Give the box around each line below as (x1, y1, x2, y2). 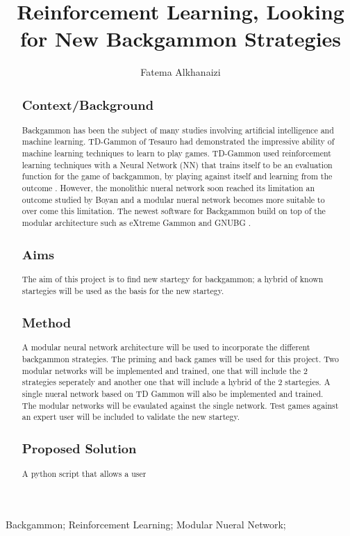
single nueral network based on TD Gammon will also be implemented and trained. (22, 388, 324, 400)
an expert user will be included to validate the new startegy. (22, 411, 240, 423)
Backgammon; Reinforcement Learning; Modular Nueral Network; (6, 517, 286, 532)
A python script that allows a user (22, 467, 147, 479)
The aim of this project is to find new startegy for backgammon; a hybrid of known (22, 273, 324, 285)
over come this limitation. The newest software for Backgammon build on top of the (22, 205, 326, 217)
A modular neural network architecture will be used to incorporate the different (22, 341, 310, 353)
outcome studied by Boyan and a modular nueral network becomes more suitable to (22, 193, 325, 205)
